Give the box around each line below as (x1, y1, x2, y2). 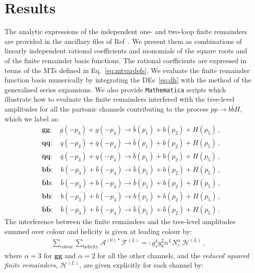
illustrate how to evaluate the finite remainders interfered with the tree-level (4, 94, 235, 104)
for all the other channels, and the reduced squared (97, 250, 249, 260)
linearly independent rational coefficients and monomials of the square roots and (4, 45, 248, 56)
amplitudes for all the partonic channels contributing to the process (4, 103, 209, 114)
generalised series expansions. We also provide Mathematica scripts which (4, 84, 226, 94)
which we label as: (4, 113, 59, 123)
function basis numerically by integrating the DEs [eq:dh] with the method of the (4, 75, 252, 85)
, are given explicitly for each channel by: (79, 260, 204, 270)
